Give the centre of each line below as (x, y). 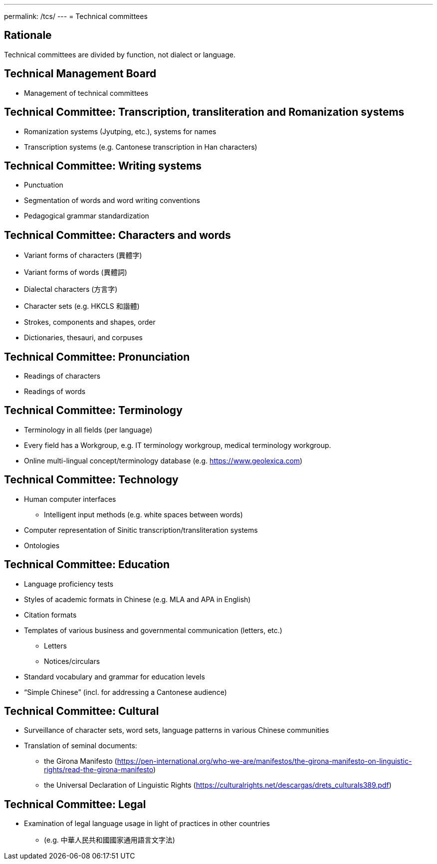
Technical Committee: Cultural (82, 711)
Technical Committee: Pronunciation (97, 357)
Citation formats (50, 615)
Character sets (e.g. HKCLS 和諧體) (82, 306)
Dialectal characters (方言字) (71, 289)
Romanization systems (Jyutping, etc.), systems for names (120, 131)
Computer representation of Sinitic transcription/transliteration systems (141, 530)
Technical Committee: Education (87, 565)
